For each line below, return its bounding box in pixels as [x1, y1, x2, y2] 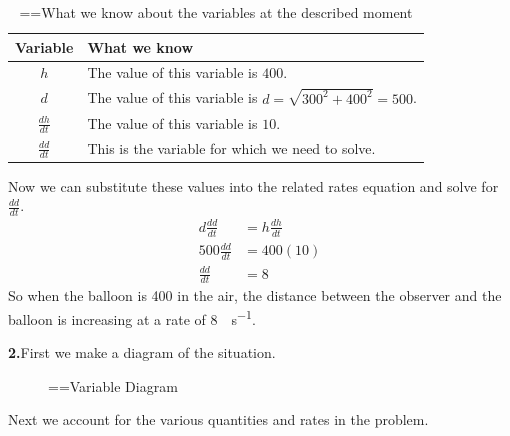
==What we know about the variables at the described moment [19, 2, 413, 22]
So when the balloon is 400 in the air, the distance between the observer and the [8, 285, 502, 306]
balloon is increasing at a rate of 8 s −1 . [8, 305, 256, 329]
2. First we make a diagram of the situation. [8, 342, 276, 363]
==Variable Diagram [48, 375, 178, 396]
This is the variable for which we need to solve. [87, 137, 376, 158]
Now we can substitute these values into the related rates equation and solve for [8, 175, 499, 196]
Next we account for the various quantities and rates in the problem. [8, 409, 429, 430]
